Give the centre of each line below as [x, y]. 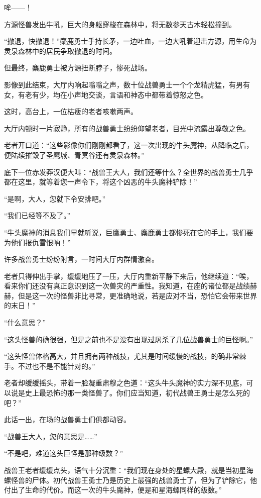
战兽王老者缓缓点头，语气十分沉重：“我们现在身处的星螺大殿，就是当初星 [125, 470]
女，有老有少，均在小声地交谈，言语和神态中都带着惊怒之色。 [106, 94]
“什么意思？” [25, 322]
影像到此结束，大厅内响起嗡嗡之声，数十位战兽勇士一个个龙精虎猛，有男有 [127, 84]
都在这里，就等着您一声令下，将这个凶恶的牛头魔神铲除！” [101, 182]
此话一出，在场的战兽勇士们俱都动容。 [67, 419]
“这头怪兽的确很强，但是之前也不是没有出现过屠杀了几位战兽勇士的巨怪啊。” [129, 339]
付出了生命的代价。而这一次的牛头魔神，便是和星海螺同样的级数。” [113, 490]
